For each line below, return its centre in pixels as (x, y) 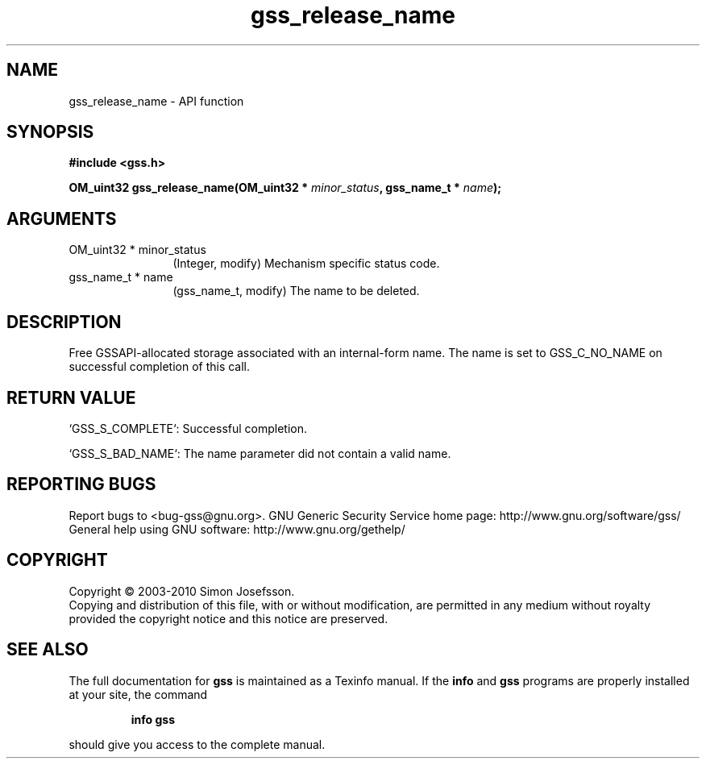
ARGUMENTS (62, 218)
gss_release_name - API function (156, 101)
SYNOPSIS (50, 132)
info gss (153, 719)
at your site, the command (138, 694)
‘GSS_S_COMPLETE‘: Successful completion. (188, 428)
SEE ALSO (48, 650)
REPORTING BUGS (81, 484)
